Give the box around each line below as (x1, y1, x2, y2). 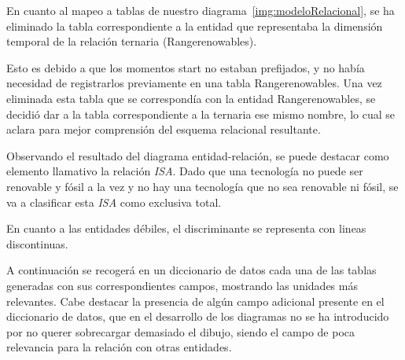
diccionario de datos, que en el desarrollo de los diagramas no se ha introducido (6, 308, 389, 325)
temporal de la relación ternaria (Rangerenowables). (6, 33, 257, 50)
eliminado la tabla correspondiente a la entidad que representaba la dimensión (6, 17, 383, 34)
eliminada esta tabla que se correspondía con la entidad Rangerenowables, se (6, 90, 376, 106)
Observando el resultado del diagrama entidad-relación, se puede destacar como (6, 147, 389, 163)
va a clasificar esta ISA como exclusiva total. (6, 193, 222, 210)
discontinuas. (6, 235, 68, 252)
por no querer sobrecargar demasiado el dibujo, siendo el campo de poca (6, 323, 355, 340)
